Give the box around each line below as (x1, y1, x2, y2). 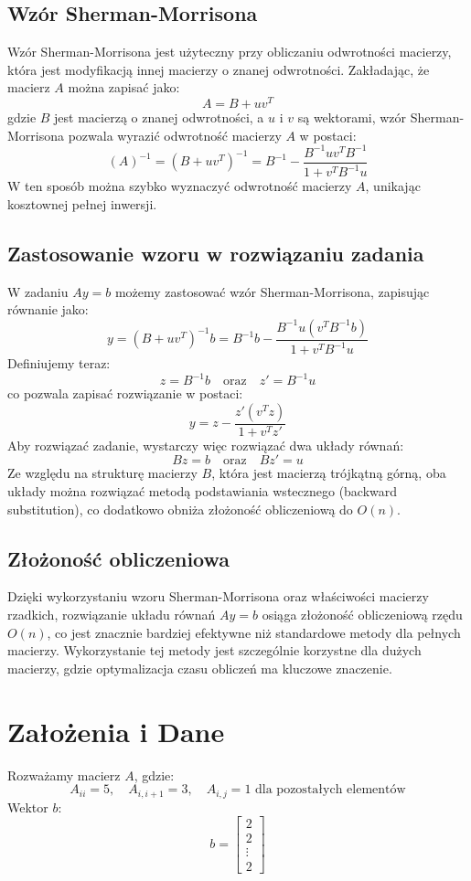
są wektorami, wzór (297, 108, 407, 127)
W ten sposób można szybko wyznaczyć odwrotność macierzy (7, 176, 352, 196)
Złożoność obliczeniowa (7, 544, 230, 572)
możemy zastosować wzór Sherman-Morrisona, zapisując (114, 281, 430, 301)
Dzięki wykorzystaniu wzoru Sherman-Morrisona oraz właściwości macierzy (7, 587, 429, 606)
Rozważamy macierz (7, 765, 121, 784)
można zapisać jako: (68, 78, 180, 97)
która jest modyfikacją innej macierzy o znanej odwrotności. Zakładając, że (7, 59, 430, 79)
